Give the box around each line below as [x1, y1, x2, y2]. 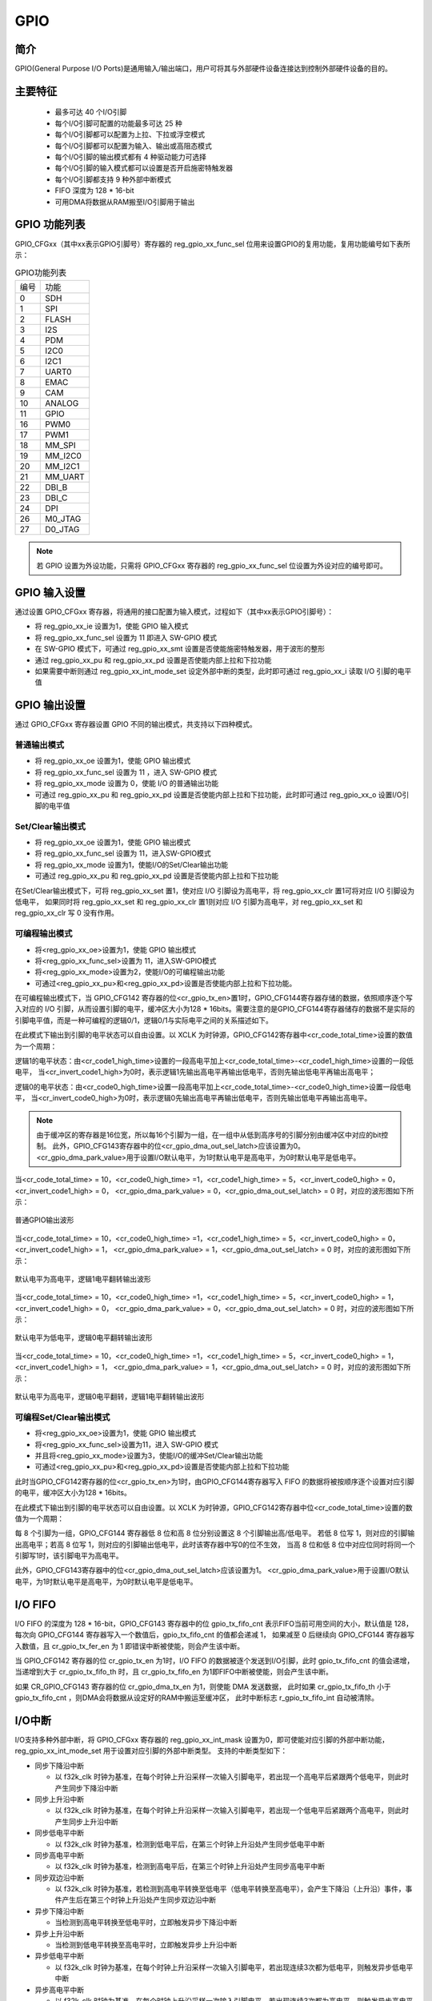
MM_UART [45, 471, 86, 482]
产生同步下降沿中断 [54, 1783, 118, 1793]
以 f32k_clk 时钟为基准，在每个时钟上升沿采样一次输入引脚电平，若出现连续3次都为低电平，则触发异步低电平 [54, 1962, 414, 1972]
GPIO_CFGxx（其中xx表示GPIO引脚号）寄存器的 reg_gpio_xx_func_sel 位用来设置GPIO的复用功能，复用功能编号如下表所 [14, 239, 411, 248]
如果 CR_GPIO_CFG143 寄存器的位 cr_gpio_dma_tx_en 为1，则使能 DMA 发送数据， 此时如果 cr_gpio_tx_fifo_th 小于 [14, 1682, 391, 1691]
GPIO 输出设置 [14, 699, 86, 712]
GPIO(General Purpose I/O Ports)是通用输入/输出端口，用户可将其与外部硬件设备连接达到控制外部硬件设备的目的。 [14, 64, 392, 74]
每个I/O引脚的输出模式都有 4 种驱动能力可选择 [54, 152, 207, 162]
